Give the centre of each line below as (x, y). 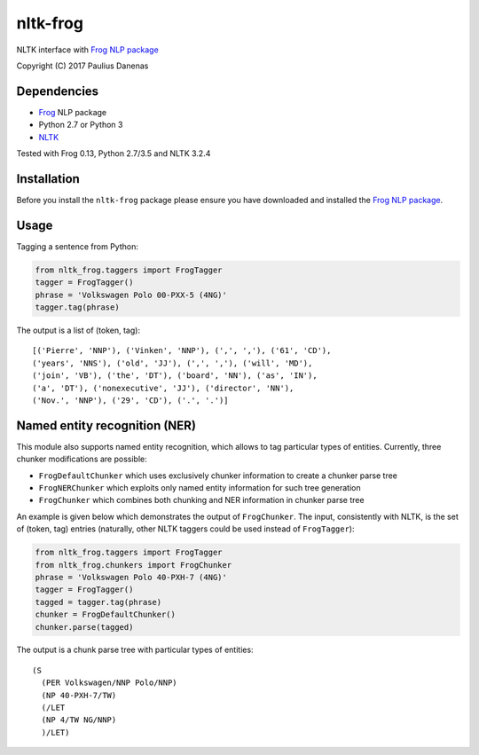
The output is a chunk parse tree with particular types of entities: (135, 650)
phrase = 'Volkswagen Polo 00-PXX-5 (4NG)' (131, 295)
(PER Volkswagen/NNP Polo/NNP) (109, 683)
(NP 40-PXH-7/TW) (79, 695)
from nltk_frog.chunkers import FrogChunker (133, 565)
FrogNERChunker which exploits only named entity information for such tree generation (200, 488)
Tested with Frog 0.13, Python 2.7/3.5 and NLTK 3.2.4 (114, 153)
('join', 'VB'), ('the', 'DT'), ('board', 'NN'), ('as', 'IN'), (175, 376)
